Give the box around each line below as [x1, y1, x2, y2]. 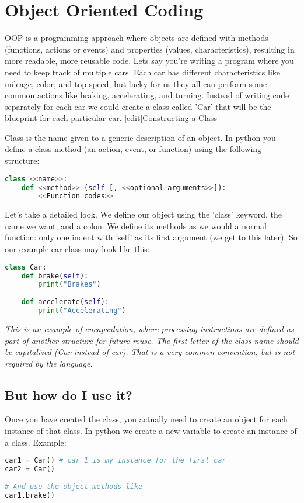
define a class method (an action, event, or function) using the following [5, 143, 262, 155]
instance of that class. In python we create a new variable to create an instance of [5, 425, 297, 437]
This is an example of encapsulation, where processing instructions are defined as [5, 322, 294, 335]
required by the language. [5, 357, 93, 369]
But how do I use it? [5, 385, 132, 404]
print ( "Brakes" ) [38, 280, 101, 289]
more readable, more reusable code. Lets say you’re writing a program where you [5, 54, 294, 67]
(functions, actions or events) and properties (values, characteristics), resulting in [5, 43, 295, 55]
